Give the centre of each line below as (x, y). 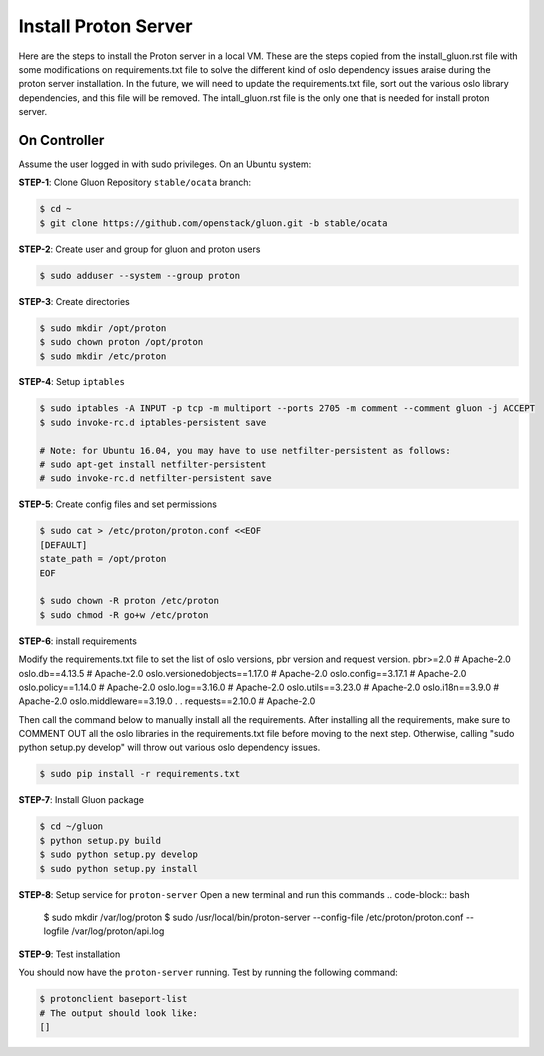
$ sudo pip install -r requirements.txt (139, 774)
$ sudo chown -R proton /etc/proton (129, 601)
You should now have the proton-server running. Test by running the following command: (208, 972)
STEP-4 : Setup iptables (71, 382)
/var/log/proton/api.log (118, 931)
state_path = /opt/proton (103, 559)
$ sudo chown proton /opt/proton (121, 342)
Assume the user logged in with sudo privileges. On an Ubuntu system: (165, 164)
